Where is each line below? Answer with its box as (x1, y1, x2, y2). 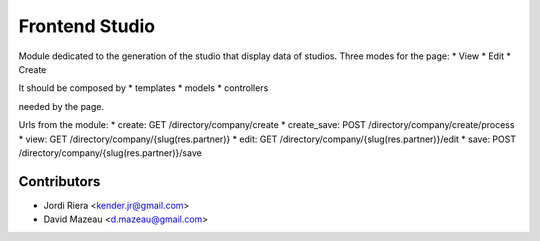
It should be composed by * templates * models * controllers (18, 82, 269, 94)
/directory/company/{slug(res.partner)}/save (18, 146, 202, 159)
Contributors (18, 173, 101, 190)
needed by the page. (18, 100, 105, 112)
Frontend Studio (18, 15, 156, 37)
